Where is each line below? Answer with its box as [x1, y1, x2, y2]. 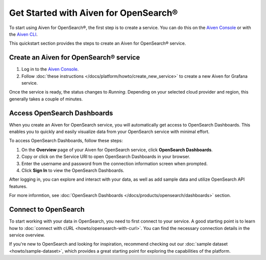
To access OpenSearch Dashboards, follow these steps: [9, 138, 123, 144]
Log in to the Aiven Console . [21, 66, 79, 72]
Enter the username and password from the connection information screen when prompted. [21, 161, 208, 166]
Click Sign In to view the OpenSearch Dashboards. [21, 167, 125, 173]
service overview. [9, 232, 45, 238]
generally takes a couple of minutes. [9, 96, 83, 102]
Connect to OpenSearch [9, 205, 85, 214]
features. [9, 183, 28, 189]
